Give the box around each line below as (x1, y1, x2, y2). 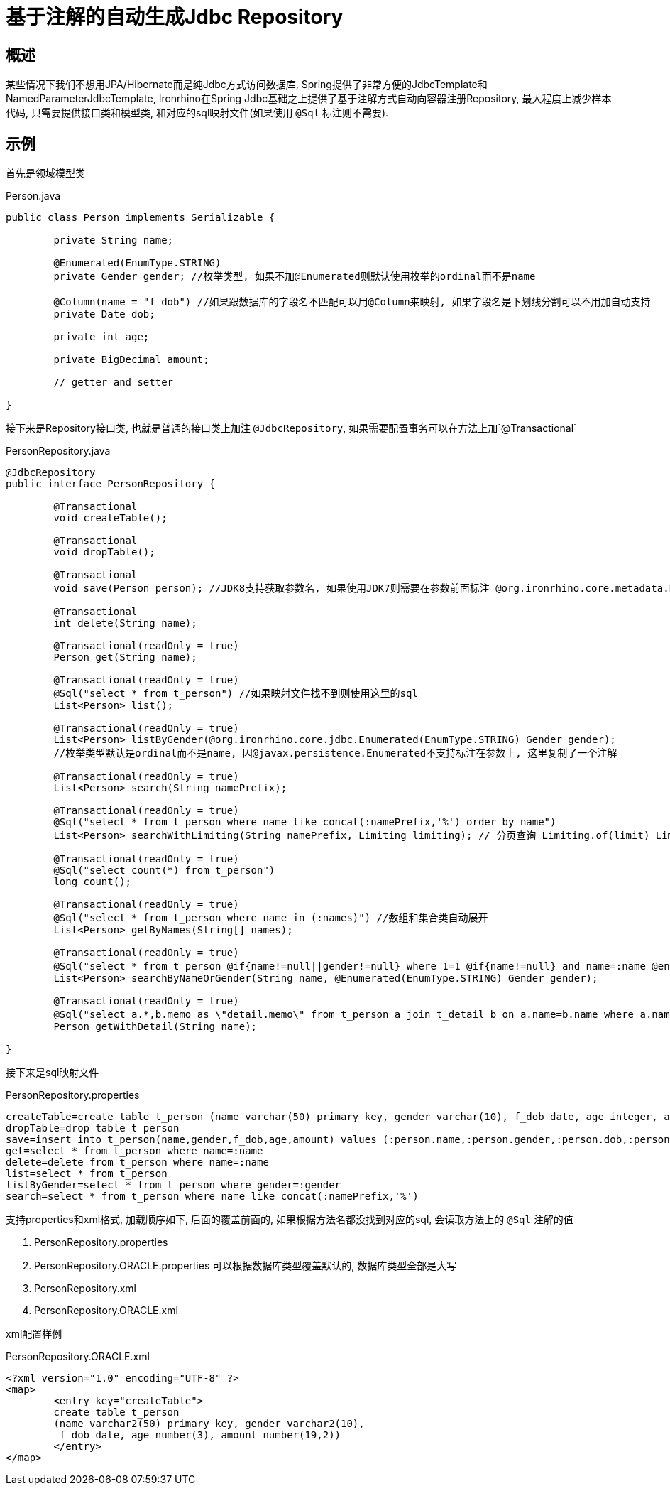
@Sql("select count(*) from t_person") (53, 864, 275, 877)
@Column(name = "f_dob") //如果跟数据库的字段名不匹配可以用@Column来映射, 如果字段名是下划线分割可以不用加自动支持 (53, 296, 651, 308)
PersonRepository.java (6, 445, 111, 457)
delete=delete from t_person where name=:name (6, 1156, 269, 1169)
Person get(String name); (53, 651, 197, 663)
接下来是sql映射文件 (6, 1066, 99, 1079)
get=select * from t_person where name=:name (6, 1145, 263, 1157)
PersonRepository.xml (34, 1282, 136, 1295)
